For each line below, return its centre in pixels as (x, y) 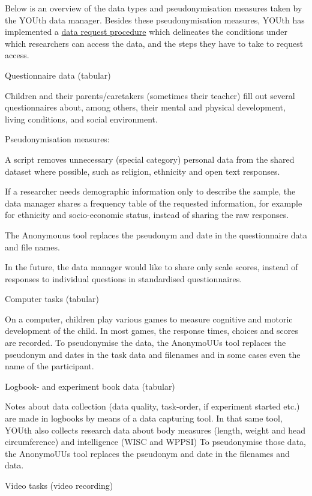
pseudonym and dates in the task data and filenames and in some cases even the (153, 354)
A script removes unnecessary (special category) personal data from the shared (150, 159)
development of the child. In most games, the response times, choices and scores (152, 331)
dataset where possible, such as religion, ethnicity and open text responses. (142, 171)
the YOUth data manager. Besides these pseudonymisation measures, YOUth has (155, 20)
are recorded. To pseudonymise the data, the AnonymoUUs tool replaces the (145, 343)
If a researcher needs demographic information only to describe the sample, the (150, 191)
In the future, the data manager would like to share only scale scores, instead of (151, 267)
